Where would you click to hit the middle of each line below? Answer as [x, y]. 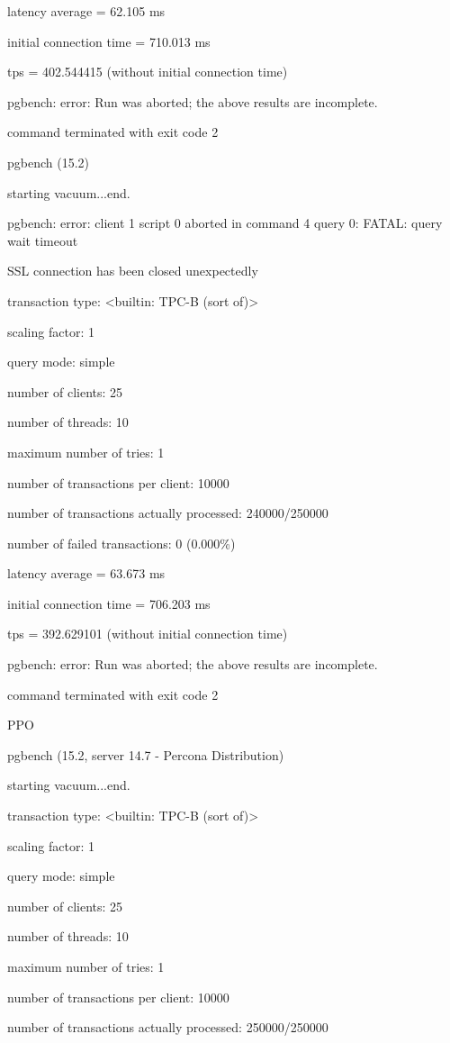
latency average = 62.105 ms [86, 11]
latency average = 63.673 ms [86, 573]
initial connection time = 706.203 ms [109, 603]
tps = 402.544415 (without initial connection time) [148, 72]
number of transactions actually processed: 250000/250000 [168, 1027]
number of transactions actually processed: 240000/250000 [168, 513]
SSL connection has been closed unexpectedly [133, 271]
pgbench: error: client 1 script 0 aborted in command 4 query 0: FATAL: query [225, 223]
